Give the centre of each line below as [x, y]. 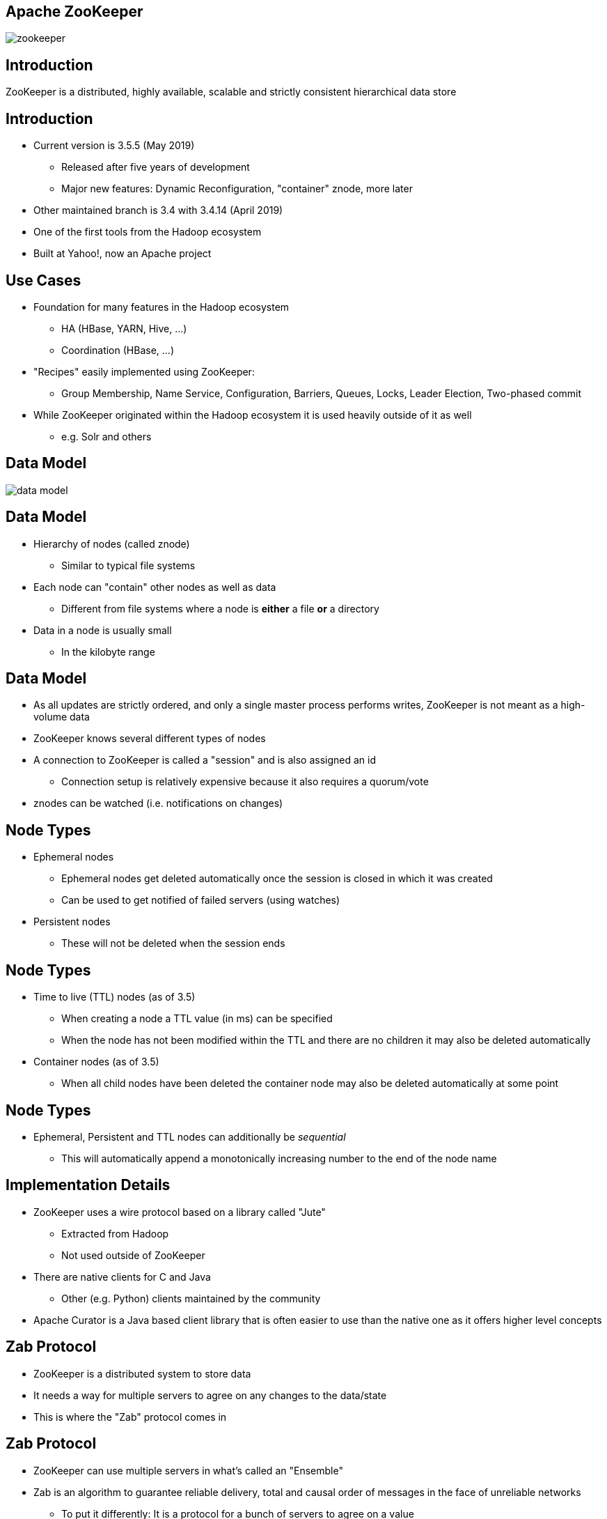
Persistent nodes [72, 922]
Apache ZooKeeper [74, 11]
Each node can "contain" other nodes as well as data [155, 587]
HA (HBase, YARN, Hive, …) [124, 328]
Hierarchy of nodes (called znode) [112, 543]
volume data [62, 717]
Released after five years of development [156, 167]
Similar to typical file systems [128, 565]
